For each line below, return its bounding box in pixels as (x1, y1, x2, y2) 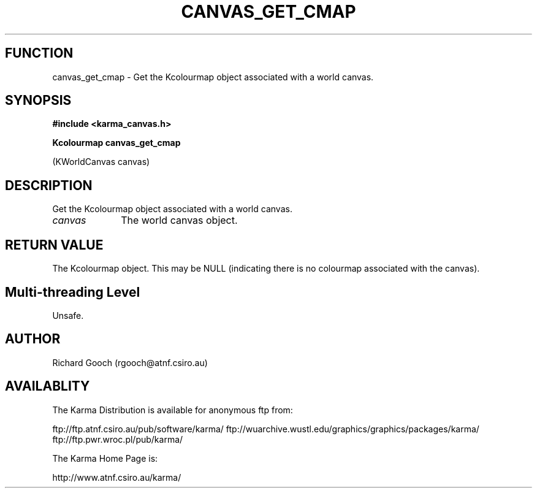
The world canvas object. (121, 214, 238, 227)
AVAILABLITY (5, 378, 90, 394)
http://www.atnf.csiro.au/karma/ (52, 472, 181, 483)
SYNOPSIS (5, 93, 72, 109)
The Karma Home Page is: (52, 453, 158, 464)
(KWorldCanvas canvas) (52, 156, 150, 167)
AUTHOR (5, 331, 61, 347)
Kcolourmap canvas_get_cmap (52, 137, 181, 148)
